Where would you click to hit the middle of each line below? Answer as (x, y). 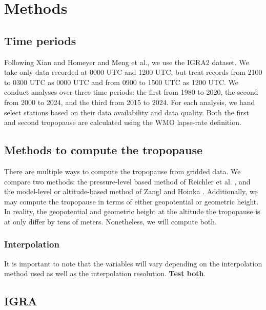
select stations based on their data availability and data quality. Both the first (127, 112)
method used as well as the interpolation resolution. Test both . (105, 273)
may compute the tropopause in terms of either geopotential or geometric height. (131, 201)
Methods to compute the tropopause (103, 150)
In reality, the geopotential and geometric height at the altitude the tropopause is (132, 211)
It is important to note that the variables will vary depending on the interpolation (133, 263)
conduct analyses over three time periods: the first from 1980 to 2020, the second (131, 92)
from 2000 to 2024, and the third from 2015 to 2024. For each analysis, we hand (130, 102)
